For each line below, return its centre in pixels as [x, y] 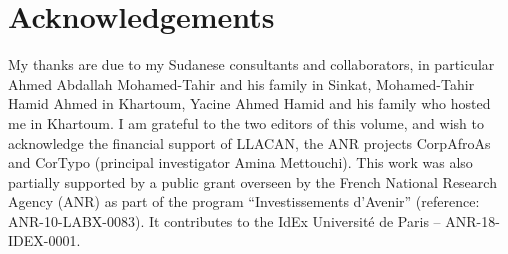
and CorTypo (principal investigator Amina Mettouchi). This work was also [240, 162]
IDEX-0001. [44, 240]
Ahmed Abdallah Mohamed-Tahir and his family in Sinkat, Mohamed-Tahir [241, 83]
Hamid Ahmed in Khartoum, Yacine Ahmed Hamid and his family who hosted [249, 103]
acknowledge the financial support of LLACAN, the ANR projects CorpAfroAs [249, 142]
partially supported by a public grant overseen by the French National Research [252, 181]
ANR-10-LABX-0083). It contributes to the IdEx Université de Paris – [224, 220]
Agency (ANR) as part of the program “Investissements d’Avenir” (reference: [244, 201]
